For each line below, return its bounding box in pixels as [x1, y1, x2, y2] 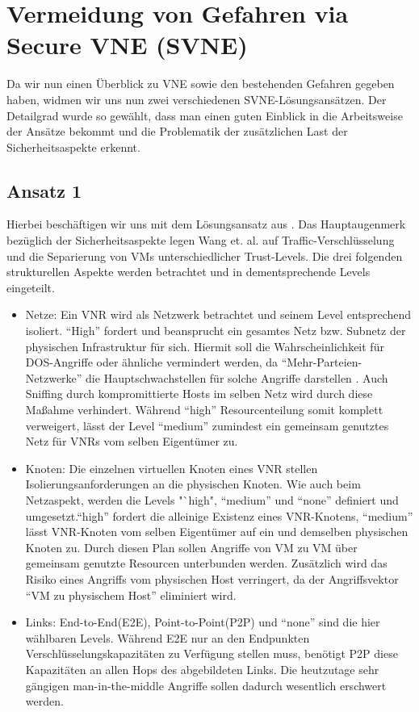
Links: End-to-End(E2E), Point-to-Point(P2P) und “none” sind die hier [25, 614, 380, 630]
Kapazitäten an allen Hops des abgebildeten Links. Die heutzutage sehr [25, 660, 379, 677]
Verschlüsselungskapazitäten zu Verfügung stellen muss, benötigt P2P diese [25, 645, 398, 662]
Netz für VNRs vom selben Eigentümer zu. [25, 433, 238, 450]
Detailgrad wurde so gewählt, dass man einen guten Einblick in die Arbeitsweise [6, 107, 403, 124]
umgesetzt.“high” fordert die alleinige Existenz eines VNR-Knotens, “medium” [25, 507, 413, 524]
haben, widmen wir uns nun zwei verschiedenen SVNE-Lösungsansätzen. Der [6, 90, 387, 107]
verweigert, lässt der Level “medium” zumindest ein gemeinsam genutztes [25, 417, 389, 433]
